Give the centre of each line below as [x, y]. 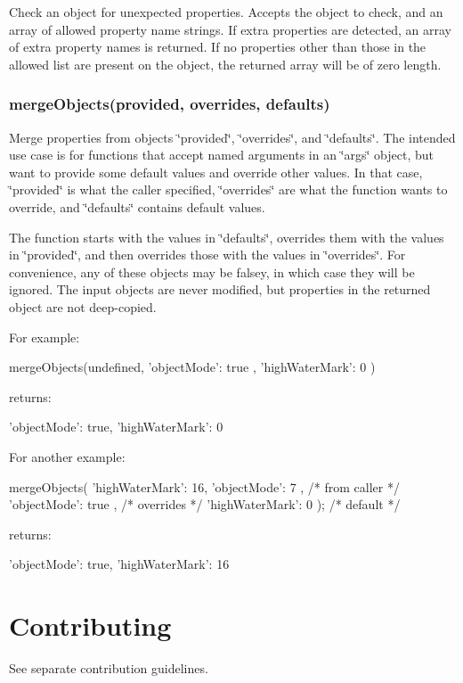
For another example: [67, 456]
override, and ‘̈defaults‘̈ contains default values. [137, 206]
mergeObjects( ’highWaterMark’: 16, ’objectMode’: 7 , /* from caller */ [204, 486]
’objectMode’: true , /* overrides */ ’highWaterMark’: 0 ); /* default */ [205, 504]
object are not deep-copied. [83, 306]
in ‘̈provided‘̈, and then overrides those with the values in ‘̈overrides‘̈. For [207, 255]
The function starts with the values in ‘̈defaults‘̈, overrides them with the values [227, 237]
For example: [45, 337]
